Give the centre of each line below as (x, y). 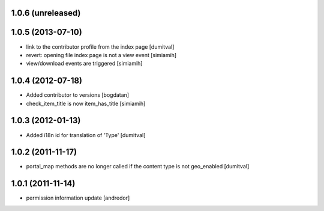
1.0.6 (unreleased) (46, 13)
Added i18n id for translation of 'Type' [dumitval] (86, 135)
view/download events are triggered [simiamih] (84, 64)
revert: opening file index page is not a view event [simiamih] (101, 55)
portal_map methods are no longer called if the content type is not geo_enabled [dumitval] (138, 167)
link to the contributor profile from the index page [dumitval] (100, 47)
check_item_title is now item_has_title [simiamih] (86, 103)
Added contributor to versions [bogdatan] (77, 95)
